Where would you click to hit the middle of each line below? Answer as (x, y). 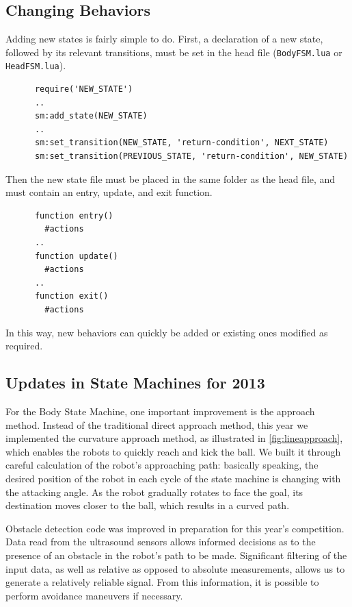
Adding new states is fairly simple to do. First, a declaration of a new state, (164, 39)
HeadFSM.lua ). (36, 65)
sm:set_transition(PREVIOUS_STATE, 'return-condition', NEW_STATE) (191, 157)
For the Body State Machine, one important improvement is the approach (160, 411)
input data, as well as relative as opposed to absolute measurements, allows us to (175, 568)
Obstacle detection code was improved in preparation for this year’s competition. (175, 528)
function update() (76, 256)
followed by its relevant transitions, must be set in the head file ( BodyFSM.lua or (174, 52)
